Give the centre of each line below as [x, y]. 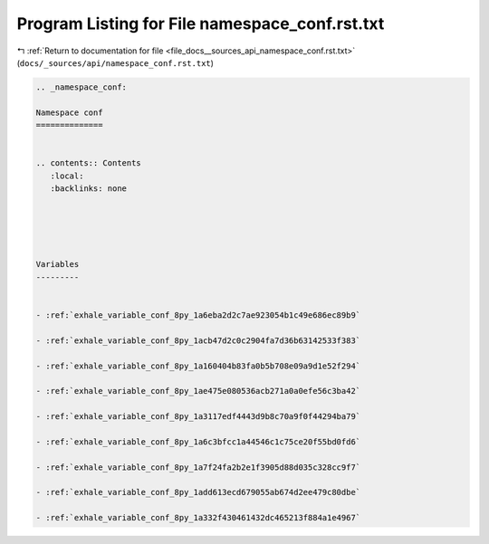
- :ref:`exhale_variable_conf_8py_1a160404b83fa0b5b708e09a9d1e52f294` [198, 366]
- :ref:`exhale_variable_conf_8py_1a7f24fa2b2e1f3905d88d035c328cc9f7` [198, 467]
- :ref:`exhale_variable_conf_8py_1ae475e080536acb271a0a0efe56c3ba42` [198, 391]
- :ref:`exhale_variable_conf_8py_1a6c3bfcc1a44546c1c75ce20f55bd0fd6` [198, 442]
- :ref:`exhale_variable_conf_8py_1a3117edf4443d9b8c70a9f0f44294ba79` [198, 417]
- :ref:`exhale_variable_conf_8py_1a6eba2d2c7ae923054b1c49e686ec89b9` [198, 315]
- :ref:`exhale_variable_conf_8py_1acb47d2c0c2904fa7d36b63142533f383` [198, 340]
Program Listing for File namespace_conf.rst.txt [201, 24]
